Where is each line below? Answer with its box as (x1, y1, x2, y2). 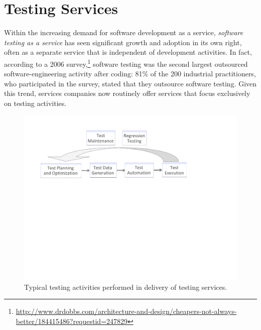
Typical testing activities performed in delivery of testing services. (24, 281, 227, 292)
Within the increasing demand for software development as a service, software (4, 27, 243, 38)
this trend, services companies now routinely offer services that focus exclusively (4, 88, 250, 98)
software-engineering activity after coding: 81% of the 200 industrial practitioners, (4, 68, 256, 79)
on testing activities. (4, 97, 67, 108)
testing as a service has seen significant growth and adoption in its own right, (4, 37, 242, 47)
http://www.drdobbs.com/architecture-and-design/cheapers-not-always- (16, 306, 237, 316)
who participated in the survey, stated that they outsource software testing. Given (4, 78, 257, 88)
